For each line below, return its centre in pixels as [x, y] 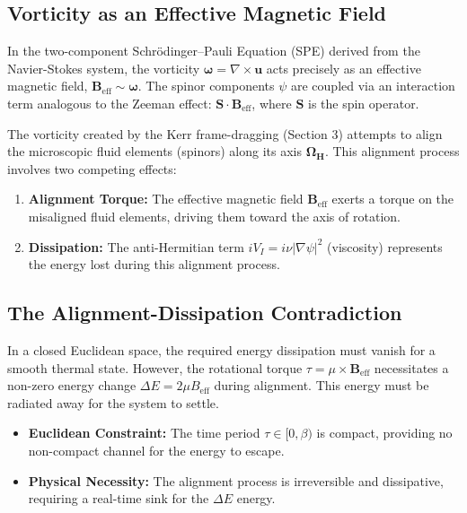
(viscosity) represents [385, 246]
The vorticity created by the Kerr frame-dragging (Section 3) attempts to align [225, 133]
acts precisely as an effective [344, 68]
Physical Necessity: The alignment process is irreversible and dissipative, [236, 480]
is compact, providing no [384, 433]
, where [272, 103]
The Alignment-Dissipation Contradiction [205, 313]
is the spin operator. [363, 103]
